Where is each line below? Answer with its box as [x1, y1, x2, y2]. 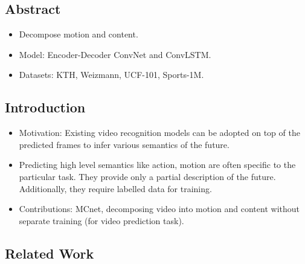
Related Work [5, 243, 94, 262]
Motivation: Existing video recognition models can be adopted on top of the [19, 126, 300, 139]
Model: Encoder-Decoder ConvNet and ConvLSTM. [19, 48, 211, 60]
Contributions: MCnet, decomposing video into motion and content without [19, 202, 300, 215]
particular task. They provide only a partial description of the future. [19, 170, 276, 182]
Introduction [5, 98, 86, 117]
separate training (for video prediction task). [19, 214, 184, 227]
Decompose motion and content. [19, 28, 138, 40]
